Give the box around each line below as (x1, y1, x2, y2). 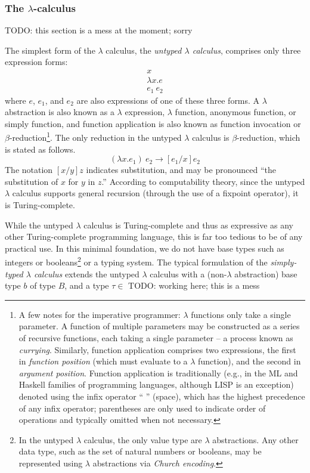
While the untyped (5, 218, 73, 231)
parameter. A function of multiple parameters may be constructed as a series (18, 320, 300, 332)
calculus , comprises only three (192, 44, 301, 56)
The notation (5, 163, 53, 176)
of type (30, 279, 55, 292)
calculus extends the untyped (33, 267, 139, 280)
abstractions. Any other (212, 433, 299, 446)
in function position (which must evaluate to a (18, 355, 188, 367)
